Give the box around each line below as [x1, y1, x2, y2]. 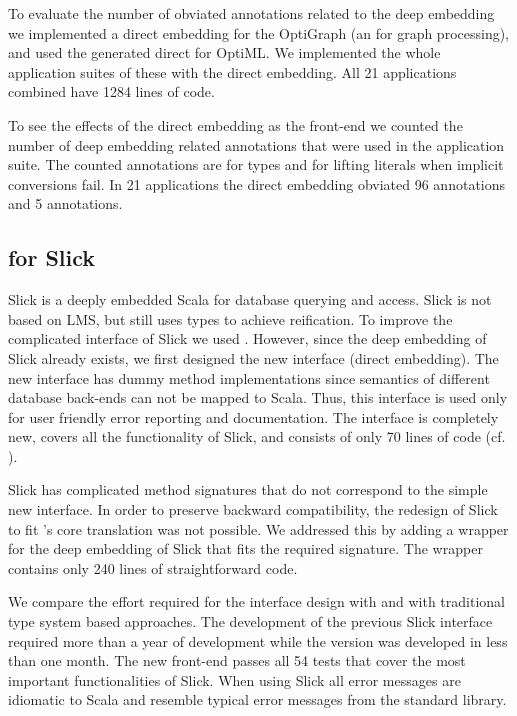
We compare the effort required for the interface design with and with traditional [8, 591, 505, 612]
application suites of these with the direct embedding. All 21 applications [8, 61, 457, 82]
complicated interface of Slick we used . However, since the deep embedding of [8, 328, 487, 349]
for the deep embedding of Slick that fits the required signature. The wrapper [8, 538, 483, 559]
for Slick [8, 242, 96, 273]
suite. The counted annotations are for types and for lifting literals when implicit [8, 154, 504, 175]
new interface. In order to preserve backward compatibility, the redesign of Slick [8, 499, 498, 520]
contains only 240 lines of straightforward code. [8, 557, 298, 578]
